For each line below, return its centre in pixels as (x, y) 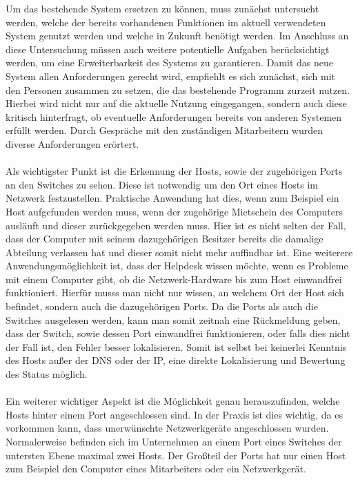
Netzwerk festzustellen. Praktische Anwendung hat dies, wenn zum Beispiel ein (172, 198)
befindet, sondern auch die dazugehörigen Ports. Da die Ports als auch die (162, 306)
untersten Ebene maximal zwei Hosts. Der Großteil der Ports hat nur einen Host (176, 455)
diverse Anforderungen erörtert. (72, 143)
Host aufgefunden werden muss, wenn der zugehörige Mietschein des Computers (175, 211)
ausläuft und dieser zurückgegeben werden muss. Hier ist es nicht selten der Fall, (176, 225)
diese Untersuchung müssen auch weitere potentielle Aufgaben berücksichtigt (168, 49)
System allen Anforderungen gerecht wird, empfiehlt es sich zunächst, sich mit (171, 76)
